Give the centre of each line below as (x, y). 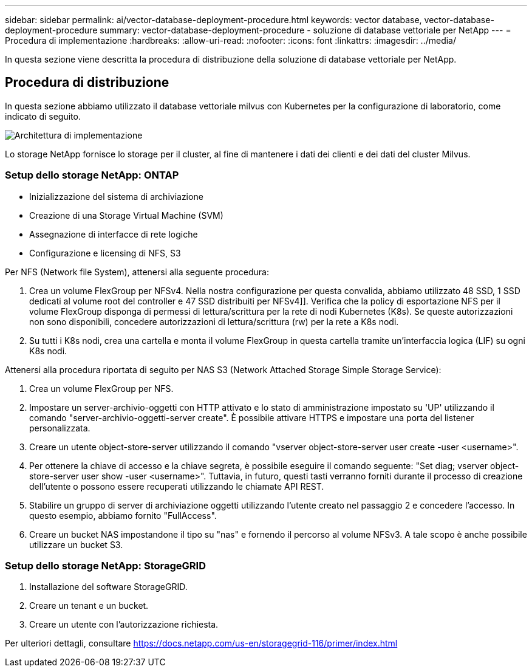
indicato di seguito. (43, 116)
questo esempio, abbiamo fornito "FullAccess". (123, 515)
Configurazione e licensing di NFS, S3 (105, 253)
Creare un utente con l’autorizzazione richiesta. (124, 625)
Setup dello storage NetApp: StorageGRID (105, 565)
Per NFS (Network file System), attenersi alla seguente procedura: (137, 272)
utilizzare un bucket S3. (76, 544)
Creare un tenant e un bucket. (89, 606)
